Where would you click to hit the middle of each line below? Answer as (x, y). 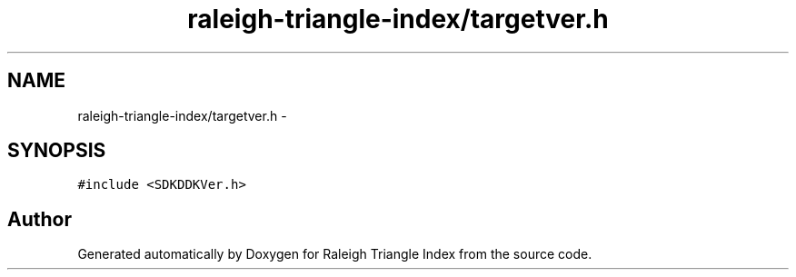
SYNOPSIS (57, 151)
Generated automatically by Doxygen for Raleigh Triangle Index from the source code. (335, 254)
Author (40, 219)
